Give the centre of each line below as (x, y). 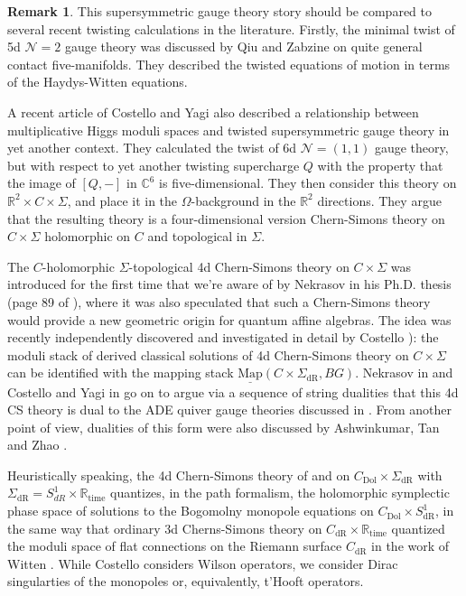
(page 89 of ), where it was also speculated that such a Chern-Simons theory (219, 301)
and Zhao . (37, 445)
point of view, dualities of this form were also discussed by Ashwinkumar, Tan (224, 427)
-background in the (243, 200)
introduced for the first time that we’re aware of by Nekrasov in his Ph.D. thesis (229, 284)
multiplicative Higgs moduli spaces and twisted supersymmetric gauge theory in (228, 130)
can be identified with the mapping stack (121, 372)
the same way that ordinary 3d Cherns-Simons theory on (165, 528)
